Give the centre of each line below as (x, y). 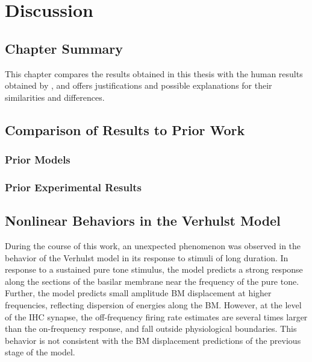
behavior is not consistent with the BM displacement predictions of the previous (153, 340)
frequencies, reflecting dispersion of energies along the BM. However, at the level (153, 305)
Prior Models (38, 160)
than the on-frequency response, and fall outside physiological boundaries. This (151, 329)
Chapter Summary (64, 48)
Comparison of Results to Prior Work (125, 129)
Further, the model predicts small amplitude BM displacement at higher (138, 293)
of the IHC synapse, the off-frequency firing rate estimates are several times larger (156, 316)
